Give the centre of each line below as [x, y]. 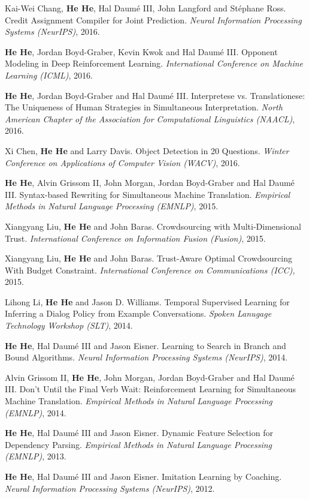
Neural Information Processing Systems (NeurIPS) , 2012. [110, 488]
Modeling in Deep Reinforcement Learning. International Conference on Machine [154, 63]
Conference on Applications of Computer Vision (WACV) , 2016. [122, 162]
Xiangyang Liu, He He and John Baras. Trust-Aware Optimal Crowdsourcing [149, 258]
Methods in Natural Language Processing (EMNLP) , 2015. [112, 206]
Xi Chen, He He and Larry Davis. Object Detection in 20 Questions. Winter [147, 150]
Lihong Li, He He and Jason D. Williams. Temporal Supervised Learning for [147, 301]
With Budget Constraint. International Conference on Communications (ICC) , [150, 270]
